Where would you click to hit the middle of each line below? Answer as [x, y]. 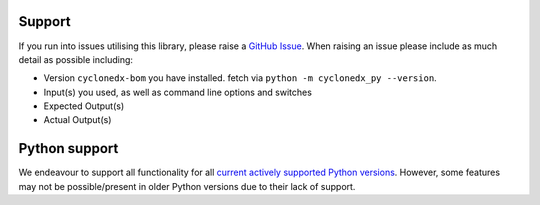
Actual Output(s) [77, 120]
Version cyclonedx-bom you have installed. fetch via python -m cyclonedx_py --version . [240, 78]
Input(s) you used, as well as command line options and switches [177, 92]
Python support [68, 148]
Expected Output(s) [84, 106]
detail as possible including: [76, 59]
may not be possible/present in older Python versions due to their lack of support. [187, 186]
